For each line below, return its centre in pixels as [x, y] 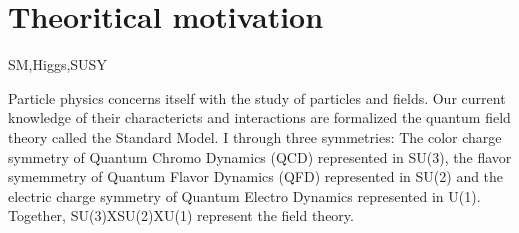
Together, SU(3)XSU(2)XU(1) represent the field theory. [181, 215]
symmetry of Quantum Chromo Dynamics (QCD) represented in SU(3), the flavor [260, 156]
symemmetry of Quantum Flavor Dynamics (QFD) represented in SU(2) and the [256, 176]
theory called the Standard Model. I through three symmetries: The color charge [255, 136]
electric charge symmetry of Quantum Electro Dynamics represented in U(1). [244, 195]
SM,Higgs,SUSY [57, 64]
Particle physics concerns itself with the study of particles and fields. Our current [257, 97]
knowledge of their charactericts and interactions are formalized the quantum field [259, 117]
